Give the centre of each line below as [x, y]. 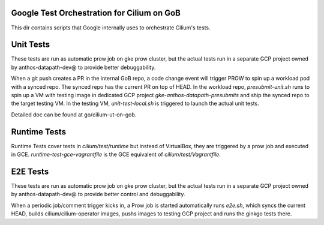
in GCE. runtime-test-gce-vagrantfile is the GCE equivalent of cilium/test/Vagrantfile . [116, 154]
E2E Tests [30, 171]
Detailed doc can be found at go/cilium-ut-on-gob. [74, 115]
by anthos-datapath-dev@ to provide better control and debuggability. [98, 194]
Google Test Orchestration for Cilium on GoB [96, 13]
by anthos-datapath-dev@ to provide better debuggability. [83, 67]
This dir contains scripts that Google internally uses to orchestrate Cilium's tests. [111, 28]
